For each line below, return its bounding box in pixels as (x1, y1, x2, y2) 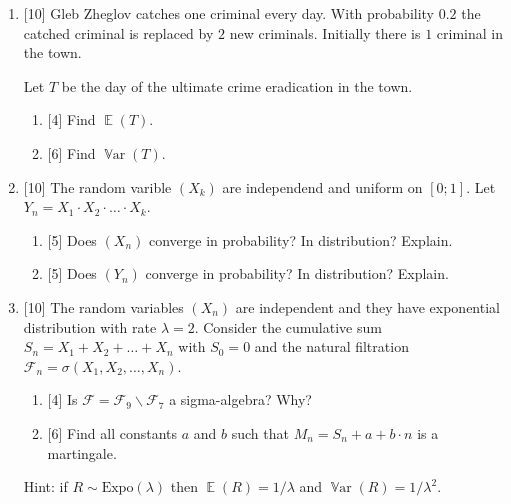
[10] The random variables (23, 296, 184, 317)
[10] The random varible (23, 176, 172, 197)
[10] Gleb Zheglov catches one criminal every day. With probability (23, 3, 435, 23)
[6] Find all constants (47, 422, 178, 443)
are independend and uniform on (222, 176, 423, 197)
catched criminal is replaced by (23, 22, 214, 43)
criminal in (436, 22, 503, 43)
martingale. (47, 442, 117, 463)
